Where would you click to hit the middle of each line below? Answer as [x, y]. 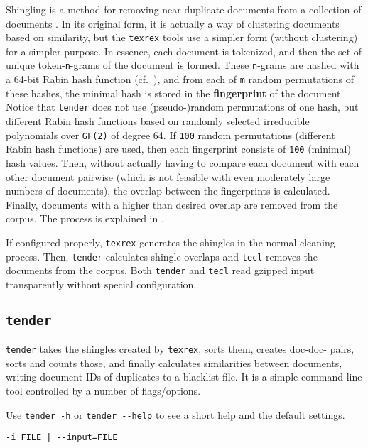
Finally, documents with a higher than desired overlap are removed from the [172, 204]
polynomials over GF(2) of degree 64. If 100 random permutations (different [171, 135]
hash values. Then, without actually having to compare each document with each [183, 162]
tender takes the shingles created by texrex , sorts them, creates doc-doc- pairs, [180, 349]
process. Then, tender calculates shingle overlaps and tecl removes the [162, 256]
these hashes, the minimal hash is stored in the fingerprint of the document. [175, 93]
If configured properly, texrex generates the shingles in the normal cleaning [171, 242]
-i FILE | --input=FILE [62, 438]
